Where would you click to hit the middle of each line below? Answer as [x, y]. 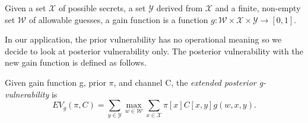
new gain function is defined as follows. [76, 62]
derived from [180, 8]
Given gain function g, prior [55, 82]
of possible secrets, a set [102, 8]
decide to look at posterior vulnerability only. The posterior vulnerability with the [154, 51]
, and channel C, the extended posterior [185, 82]
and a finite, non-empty [258, 8]
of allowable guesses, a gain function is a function [118, 19]
